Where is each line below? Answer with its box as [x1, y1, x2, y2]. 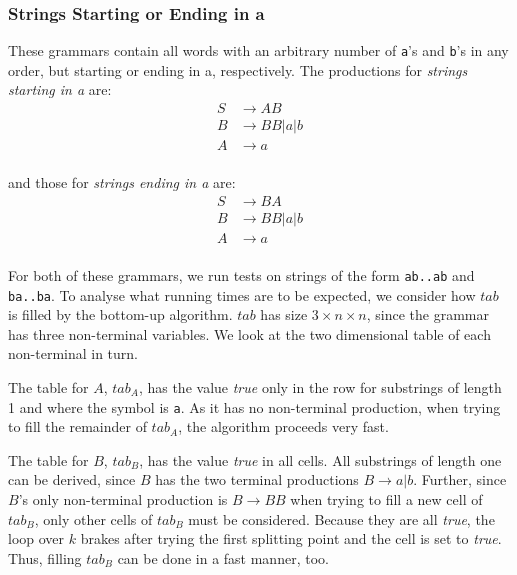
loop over [8, 528, 65, 549]
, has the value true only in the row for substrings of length [138, 377, 502, 397]
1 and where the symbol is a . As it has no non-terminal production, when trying [8, 396, 501, 417]
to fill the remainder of [8, 416, 147, 437]
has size [260, 304, 308, 325]
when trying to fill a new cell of [290, 489, 483, 510]
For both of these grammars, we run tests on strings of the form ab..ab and [8, 264, 475, 285]
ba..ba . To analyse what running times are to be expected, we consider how [8, 284, 476, 305]
